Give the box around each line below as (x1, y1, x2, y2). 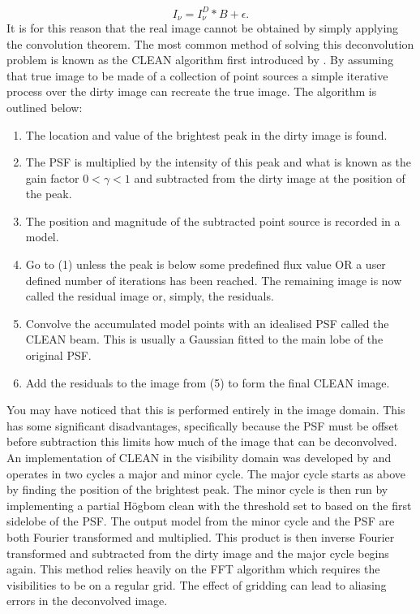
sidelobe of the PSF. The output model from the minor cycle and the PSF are (6, 512, 395, 530)
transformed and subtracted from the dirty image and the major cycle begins (6, 544, 389, 561)
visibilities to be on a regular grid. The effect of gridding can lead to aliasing (6, 576, 387, 593)
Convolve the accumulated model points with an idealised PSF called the (25, 314, 389, 331)
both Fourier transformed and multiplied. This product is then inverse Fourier (6, 528, 395, 545)
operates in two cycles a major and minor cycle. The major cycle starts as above (6, 465, 406, 482)
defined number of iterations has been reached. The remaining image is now (25, 271, 402, 288)
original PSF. (25, 347, 92, 364)
